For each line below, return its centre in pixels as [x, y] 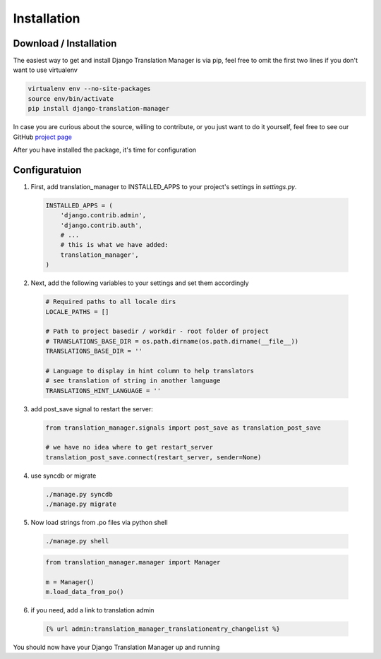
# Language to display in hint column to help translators [150, 371]
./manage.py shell [77, 541]
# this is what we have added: [114, 245]
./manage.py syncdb [79, 494]
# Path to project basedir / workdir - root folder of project [157, 331]
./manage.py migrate [81, 504]
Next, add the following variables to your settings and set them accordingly [140, 283]
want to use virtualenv [45, 70]
